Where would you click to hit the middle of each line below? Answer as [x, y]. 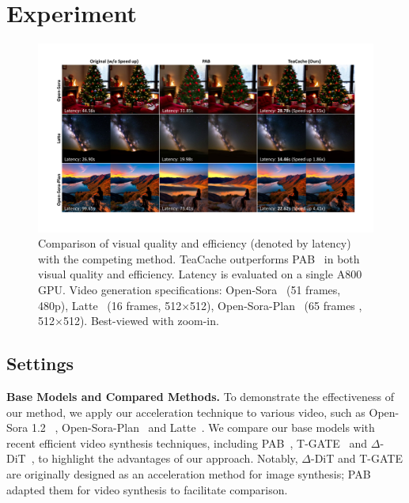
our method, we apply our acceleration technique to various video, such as [186, 412]
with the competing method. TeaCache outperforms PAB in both [199, 258]
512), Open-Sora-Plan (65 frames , [276, 305]
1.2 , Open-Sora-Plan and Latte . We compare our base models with [203, 427]
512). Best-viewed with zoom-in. [141, 321]
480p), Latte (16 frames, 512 [110, 305]
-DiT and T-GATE [357, 458]
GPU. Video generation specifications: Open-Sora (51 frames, [189, 289]
